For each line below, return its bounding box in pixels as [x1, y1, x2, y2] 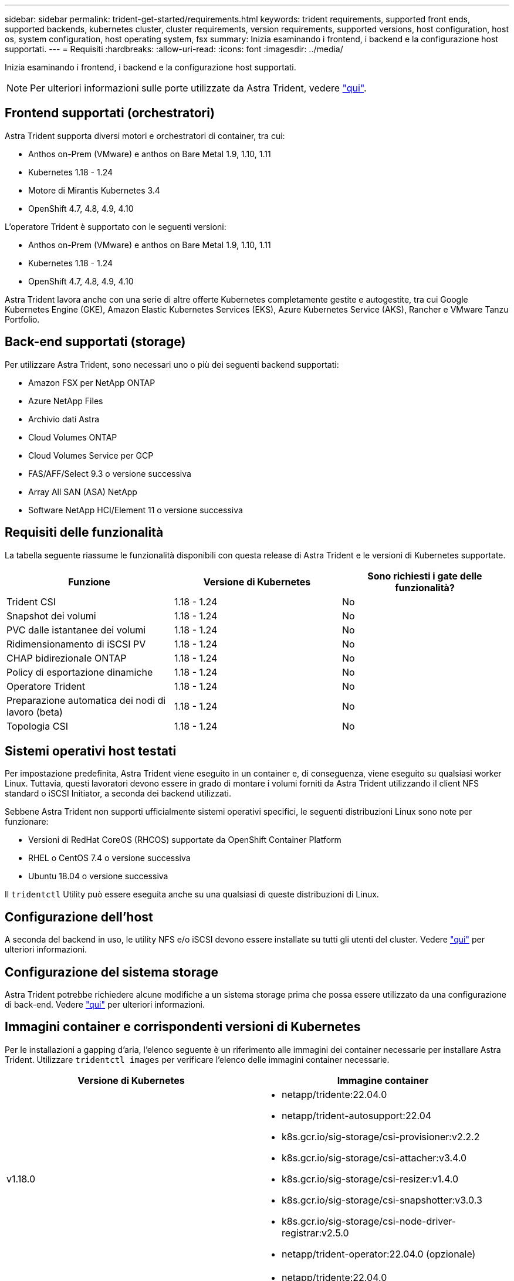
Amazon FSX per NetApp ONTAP [28, 377, 155, 388]
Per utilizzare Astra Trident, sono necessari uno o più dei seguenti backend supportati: [5, 359, 339, 370]
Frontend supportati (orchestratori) [5, 106, 215, 121]
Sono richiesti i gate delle [367, 570, 482, 582]
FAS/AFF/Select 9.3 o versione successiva [28, 468, 191, 479]
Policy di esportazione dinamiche [6, 666, 153, 678]
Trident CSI [6, 595, 56, 608]
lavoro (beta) [6, 706, 63, 718]
